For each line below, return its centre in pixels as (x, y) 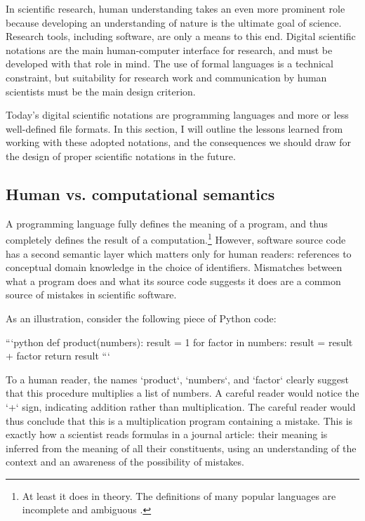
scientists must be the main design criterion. (101, 91)
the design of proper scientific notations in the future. (121, 156)
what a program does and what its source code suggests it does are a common (173, 281)
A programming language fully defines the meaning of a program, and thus (167, 223)
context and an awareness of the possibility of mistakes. (125, 462)
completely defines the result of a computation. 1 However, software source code (176, 238)
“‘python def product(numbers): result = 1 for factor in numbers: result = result (179, 342)
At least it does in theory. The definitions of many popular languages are (179, 495)
